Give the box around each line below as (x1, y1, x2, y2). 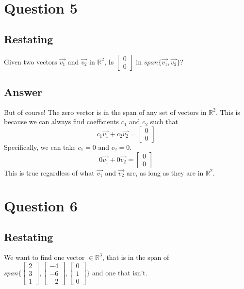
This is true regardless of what (4, 167, 95, 177)
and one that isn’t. (92, 267, 147, 277)
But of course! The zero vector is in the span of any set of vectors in (4, 107, 207, 117)
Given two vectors (4, 56, 57, 66)
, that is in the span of (102, 252, 169, 262)
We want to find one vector (4, 252, 85, 262)
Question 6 (4, 196, 78, 216)
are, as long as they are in (126, 167, 204, 177)
